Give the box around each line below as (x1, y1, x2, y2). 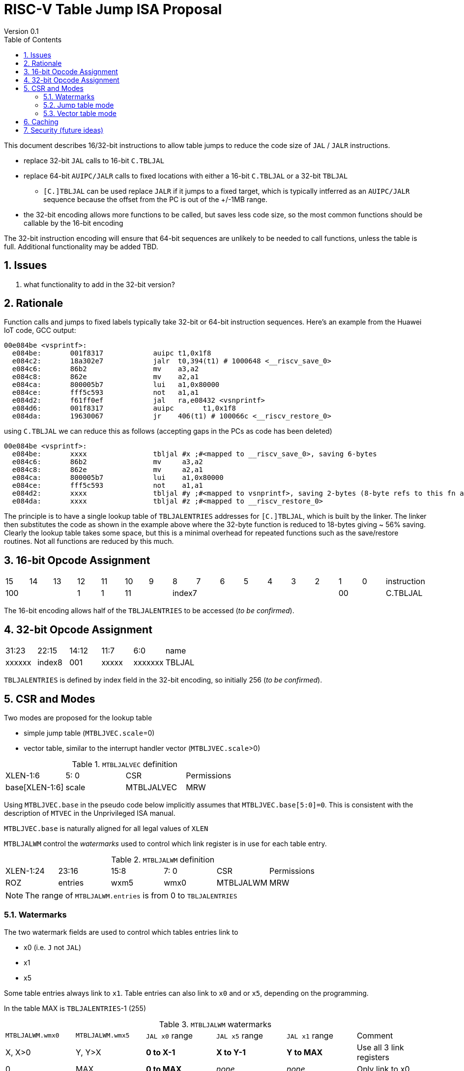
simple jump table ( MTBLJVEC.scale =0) (24, 728, 155, 737)
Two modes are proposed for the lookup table (4, 713, 152, 722)
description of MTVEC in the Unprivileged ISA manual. (4, 808, 175, 817)
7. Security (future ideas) (24, 125, 104, 134)
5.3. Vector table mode (43, 109, 117, 118)
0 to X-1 (145, 1047, 175, 1057)
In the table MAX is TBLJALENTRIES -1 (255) (4, 1004, 146, 1012)
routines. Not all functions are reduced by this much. (4, 537, 174, 546)
